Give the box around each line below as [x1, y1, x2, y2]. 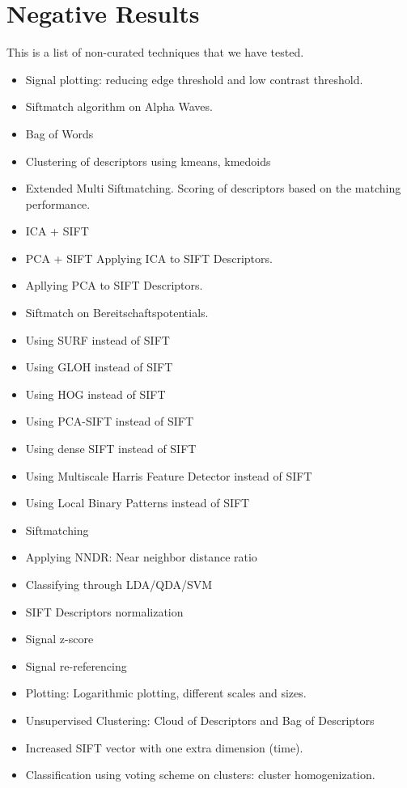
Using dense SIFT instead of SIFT [25, 440, 197, 457]
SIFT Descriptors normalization [25, 603, 184, 620]
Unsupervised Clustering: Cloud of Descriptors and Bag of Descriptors [25, 711, 375, 728]
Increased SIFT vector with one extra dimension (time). [25, 739, 303, 756]
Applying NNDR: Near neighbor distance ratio [25, 549, 257, 566]
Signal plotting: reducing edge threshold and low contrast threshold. [25, 70, 363, 87]
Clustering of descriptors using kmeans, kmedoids [25, 152, 271, 169]
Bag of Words [25, 125, 94, 142]
